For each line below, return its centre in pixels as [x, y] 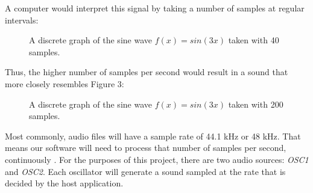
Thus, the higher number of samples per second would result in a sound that [147, 72]
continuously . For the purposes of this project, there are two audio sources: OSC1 [157, 159]
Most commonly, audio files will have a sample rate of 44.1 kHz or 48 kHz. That [153, 136]
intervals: [22, 20]
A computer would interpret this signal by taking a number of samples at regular [155, 8]
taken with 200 [256, 104]
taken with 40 [254, 40]
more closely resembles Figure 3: [65, 83]
